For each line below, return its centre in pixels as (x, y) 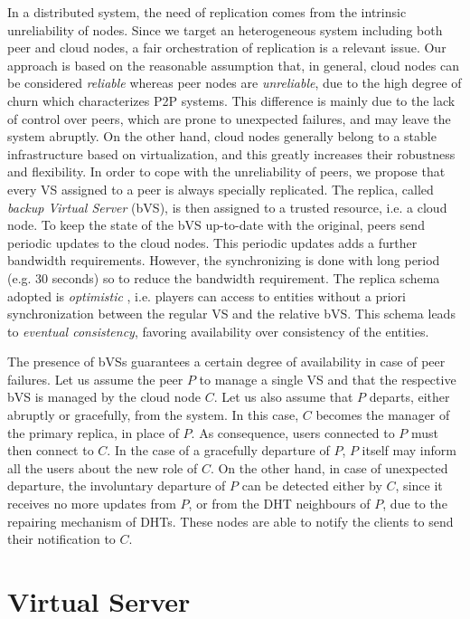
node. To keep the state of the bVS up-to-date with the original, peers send (216, 225)
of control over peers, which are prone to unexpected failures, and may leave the (229, 118)
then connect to (51, 450)
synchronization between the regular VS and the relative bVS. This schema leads (231, 314)
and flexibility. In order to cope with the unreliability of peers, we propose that (226, 171)
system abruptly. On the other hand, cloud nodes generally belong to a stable (222, 136)
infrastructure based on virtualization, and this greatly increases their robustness (231, 153)
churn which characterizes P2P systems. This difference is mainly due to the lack (231, 100)
